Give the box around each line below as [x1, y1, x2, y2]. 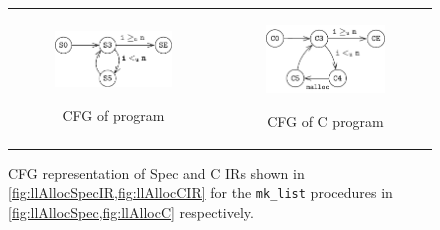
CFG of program [62, 104, 165, 125]
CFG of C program [267, 110, 384, 131]
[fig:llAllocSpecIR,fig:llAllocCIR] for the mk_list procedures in [8, 182, 393, 203]
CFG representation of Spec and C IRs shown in [8, 162, 305, 183]
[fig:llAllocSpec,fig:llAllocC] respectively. [8, 201, 254, 222]
